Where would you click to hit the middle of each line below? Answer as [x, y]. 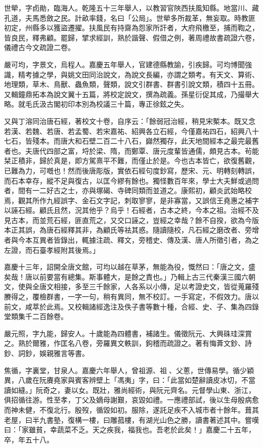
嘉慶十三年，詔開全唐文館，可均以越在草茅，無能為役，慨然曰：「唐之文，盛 [130, 267]
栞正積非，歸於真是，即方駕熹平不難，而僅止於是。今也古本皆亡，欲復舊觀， [131, 161]
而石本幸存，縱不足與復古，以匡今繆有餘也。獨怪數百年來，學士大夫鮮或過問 [131, 180]
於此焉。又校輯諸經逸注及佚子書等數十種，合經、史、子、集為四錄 [149, 306]
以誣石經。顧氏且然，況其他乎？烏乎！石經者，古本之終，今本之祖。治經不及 [131, 210]
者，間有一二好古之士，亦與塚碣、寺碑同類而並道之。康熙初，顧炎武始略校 [128, 190]
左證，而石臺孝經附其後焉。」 [52, 250]
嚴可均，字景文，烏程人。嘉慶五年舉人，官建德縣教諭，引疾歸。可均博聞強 [128, 64]
